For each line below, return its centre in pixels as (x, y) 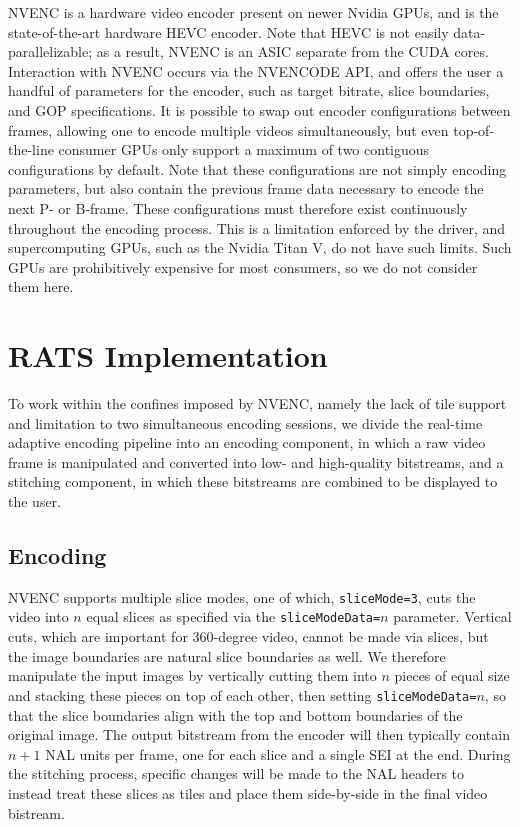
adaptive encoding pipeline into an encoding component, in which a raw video (247, 442)
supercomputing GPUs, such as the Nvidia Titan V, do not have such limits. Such (260, 247)
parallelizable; (50, 51)
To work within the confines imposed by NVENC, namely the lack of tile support (257, 403)
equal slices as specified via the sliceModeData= (233, 616)
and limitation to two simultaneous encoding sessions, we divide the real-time (245, 422)
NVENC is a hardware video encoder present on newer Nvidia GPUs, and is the (253, 12)
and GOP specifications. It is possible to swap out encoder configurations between (259, 109)
